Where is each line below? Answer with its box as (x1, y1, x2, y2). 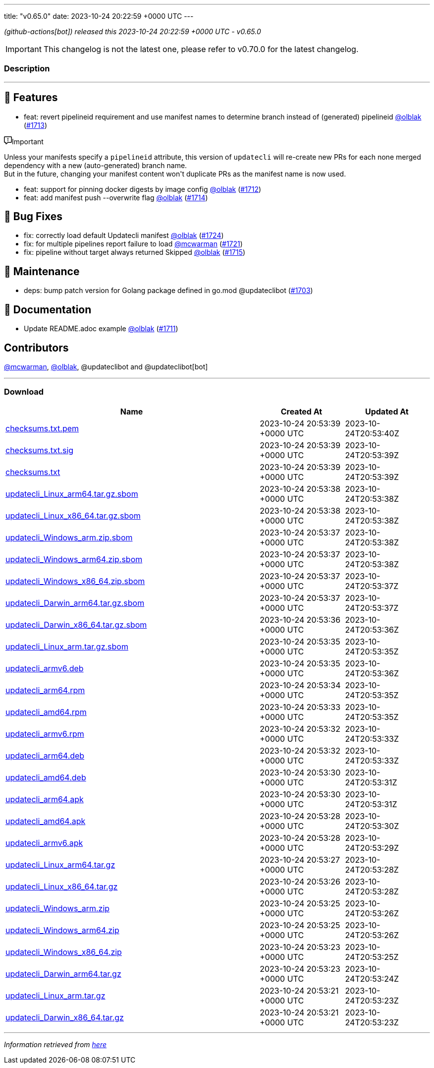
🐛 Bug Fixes (4, 210, 63, 223)
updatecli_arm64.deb (5, 750, 85, 761)
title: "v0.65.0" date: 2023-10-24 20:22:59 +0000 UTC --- (4, 12, 194, 20)
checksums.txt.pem (5, 423, 79, 433)
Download (4, 387, 44, 397)
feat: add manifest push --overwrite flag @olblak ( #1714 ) (24, 193, 208, 202)
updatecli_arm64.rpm (5, 685, 85, 695)
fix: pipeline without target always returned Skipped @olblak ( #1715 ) (24, 248, 246, 257)
